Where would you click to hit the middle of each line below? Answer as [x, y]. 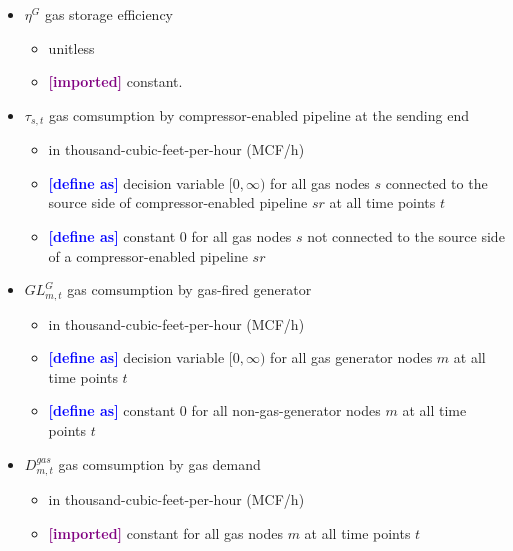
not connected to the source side [406, 236]
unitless [71, 47]
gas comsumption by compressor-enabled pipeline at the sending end [258, 114]
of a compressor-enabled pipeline [148, 255]
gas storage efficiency [109, 14]
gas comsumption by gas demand [159, 463]
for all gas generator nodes [351, 357]
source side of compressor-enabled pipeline [178, 202]
